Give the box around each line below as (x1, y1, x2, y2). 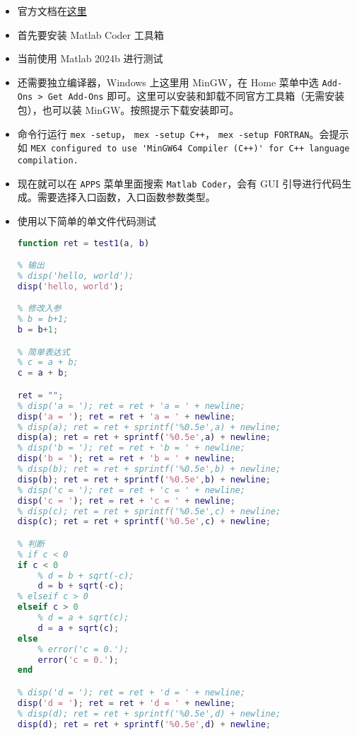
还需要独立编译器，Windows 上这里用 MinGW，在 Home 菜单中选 (17, 74, 319, 89)
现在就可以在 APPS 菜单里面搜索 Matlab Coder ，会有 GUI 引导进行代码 (17, 175, 342, 190)
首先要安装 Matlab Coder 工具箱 (17, 27, 164, 42)
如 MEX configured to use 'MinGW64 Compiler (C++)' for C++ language (17, 140, 350, 155)
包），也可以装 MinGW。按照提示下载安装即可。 (17, 103, 240, 117)
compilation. (17, 156, 78, 166)
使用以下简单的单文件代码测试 (17, 213, 156, 228)
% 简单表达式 (17, 347, 70, 357)
